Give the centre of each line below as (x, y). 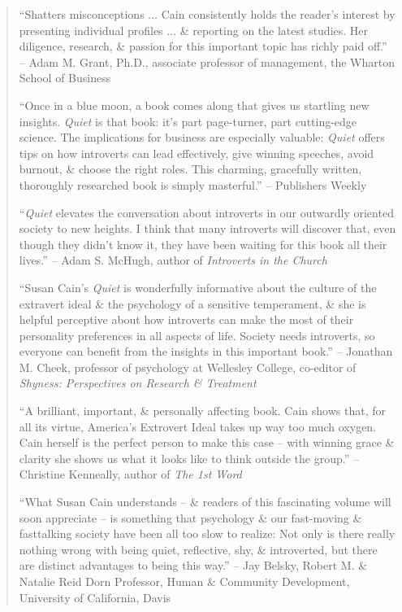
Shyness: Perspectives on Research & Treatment (138, 383)
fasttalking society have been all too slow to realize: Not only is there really (207, 533)
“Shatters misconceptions (82, 14)
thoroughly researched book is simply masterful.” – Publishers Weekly (193, 184)
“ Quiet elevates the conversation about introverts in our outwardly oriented (206, 212)
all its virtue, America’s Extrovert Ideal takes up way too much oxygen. (198, 426)
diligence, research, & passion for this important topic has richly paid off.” (203, 46)
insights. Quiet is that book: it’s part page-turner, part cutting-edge (188, 121)
